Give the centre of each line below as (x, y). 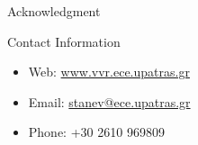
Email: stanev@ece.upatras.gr (109, 101)
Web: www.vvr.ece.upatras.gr (109, 72)
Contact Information (64, 41)
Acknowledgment (54, 11)
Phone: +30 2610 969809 (96, 132)
